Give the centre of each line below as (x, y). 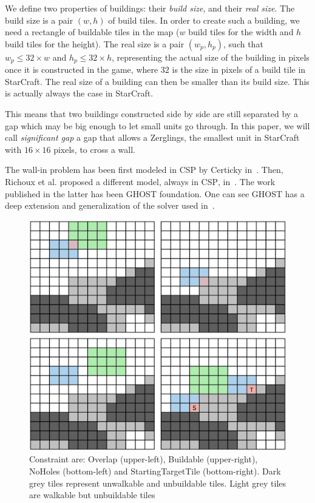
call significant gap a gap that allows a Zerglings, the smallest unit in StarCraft (152, 137)
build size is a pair (39, 20)
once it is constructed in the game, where (82, 69)
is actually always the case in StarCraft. (79, 93)
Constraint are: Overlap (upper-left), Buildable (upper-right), (144, 459)
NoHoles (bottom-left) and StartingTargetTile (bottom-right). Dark (155, 471)
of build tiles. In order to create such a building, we (204, 20)
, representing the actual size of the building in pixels (211, 57)
